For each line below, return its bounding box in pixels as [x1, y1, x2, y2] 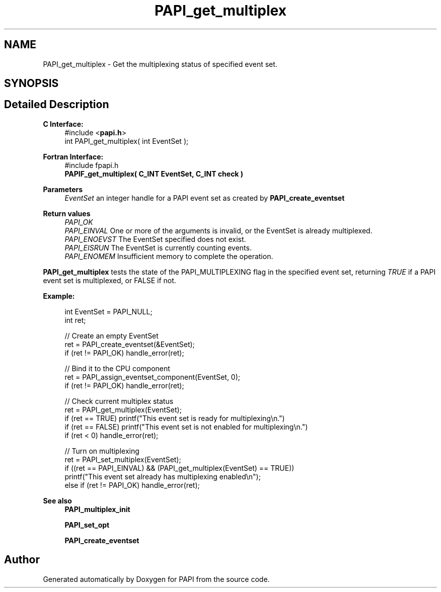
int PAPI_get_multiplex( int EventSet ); [64, 136, 189, 145]
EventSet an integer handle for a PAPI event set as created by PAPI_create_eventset [64, 193, 345, 202]
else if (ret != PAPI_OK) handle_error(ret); [64, 480, 200, 489]
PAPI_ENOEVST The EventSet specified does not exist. [64, 234, 246, 243]
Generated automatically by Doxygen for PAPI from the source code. [43, 574, 270, 583]
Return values [43, 209, 91, 218]
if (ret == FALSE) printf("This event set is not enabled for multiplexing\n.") [64, 422, 308, 431]
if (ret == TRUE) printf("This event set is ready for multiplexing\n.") [64, 413, 285, 422]
